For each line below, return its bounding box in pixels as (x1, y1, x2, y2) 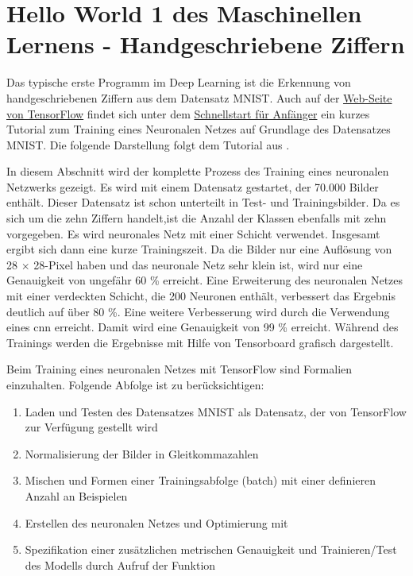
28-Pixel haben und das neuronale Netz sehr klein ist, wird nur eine (33, 256, 363, 273)
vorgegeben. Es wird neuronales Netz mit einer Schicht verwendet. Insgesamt (6, 225, 380, 242)
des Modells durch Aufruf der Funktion (25, 556, 216, 573)
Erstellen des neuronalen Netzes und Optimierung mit (25, 514, 288, 531)
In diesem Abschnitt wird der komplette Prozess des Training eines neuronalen (6, 163, 389, 180)
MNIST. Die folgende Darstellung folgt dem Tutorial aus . (6, 136, 290, 153)
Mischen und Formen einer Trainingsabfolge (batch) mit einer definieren (25, 472, 376, 489)
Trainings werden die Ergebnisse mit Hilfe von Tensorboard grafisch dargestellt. (6, 334, 394, 350)
